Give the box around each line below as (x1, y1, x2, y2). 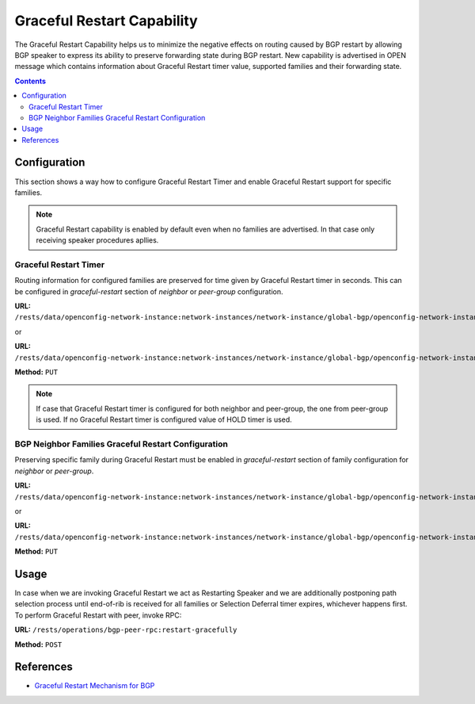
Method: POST (14, 639, 63, 649)
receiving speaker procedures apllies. (36, 235, 159, 245)
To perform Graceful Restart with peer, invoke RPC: (14, 610, 182, 620)
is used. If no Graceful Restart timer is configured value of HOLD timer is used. (36, 415, 292, 424)
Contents (14, 76, 47, 86)
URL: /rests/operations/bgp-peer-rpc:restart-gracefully (14, 625, 237, 634)
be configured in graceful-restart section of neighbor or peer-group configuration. (14, 286, 283, 297)
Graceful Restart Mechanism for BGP (34, 681, 155, 691)
